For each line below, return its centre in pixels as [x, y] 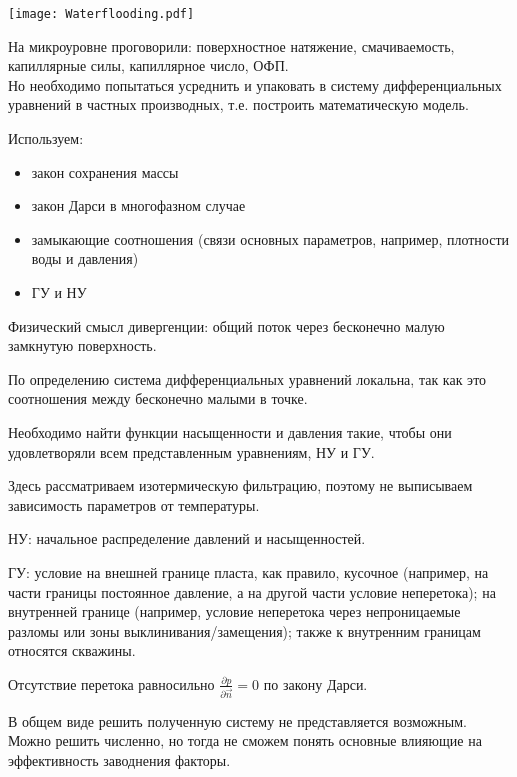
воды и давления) [85, 258]
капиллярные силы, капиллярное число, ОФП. [148, 65]
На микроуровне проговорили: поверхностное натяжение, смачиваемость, [231, 45]
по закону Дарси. [315, 683]
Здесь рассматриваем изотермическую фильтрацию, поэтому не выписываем [240, 485]
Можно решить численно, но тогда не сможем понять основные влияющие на [245, 740]
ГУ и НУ [59, 292]
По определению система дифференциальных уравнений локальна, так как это [247, 378]
